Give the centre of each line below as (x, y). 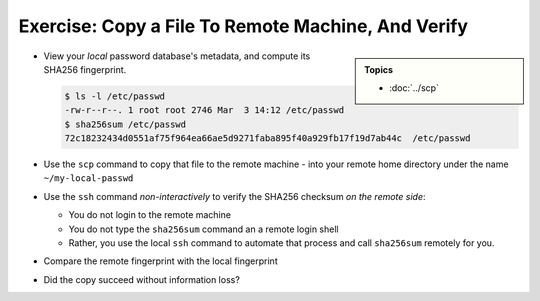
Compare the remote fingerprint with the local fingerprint (161, 261)
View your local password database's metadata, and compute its (177, 56)
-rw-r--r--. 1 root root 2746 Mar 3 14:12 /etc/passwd (204, 110)
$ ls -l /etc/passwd (114, 96)
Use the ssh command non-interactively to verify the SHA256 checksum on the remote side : (234, 196)
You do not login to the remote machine (150, 215)
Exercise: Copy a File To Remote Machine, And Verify (243, 26)
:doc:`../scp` (414, 87)
